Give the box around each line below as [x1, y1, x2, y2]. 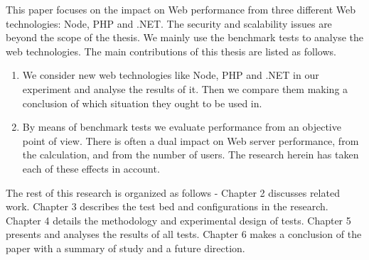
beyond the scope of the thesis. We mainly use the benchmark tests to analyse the [6, 30, 363, 45]
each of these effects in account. [22, 161, 160, 175]
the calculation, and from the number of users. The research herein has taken [22, 147, 359, 162]
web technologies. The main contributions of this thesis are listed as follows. [6, 43, 336, 58]
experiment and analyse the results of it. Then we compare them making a [22, 81, 348, 96]
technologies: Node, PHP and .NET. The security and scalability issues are [6, 16, 332, 31]
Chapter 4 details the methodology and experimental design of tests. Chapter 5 [6, 212, 351, 227]
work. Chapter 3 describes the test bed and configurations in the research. [6, 199, 328, 214]
